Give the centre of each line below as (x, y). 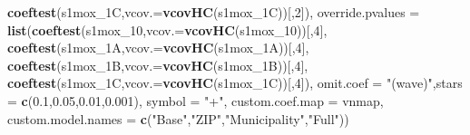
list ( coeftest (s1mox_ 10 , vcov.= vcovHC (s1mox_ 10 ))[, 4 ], (167, 29)
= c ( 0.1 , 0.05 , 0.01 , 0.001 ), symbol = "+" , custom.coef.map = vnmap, (196, 100)
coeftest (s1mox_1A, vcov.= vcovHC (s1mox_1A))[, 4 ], (158, 48)
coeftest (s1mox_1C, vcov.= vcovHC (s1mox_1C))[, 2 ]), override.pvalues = (214, 12)
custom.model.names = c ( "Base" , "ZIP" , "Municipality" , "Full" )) (178, 118)
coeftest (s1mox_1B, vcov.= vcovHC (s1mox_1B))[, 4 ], (158, 65)
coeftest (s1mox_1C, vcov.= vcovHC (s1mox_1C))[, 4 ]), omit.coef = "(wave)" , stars (235, 83)
